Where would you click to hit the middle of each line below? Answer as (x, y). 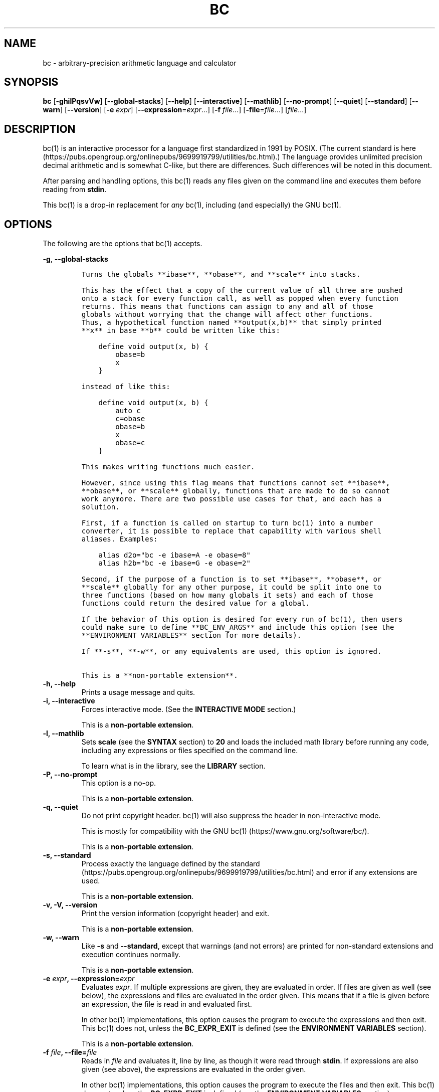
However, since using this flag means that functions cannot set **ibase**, (236, 483)
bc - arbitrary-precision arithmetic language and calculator (140, 63)
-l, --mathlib (63, 734)
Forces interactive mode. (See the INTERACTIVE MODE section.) (189, 709)
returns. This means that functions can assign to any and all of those (227, 307)
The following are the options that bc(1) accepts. (123, 244)
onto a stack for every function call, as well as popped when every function (240, 299)
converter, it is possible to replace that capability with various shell (232, 531)
